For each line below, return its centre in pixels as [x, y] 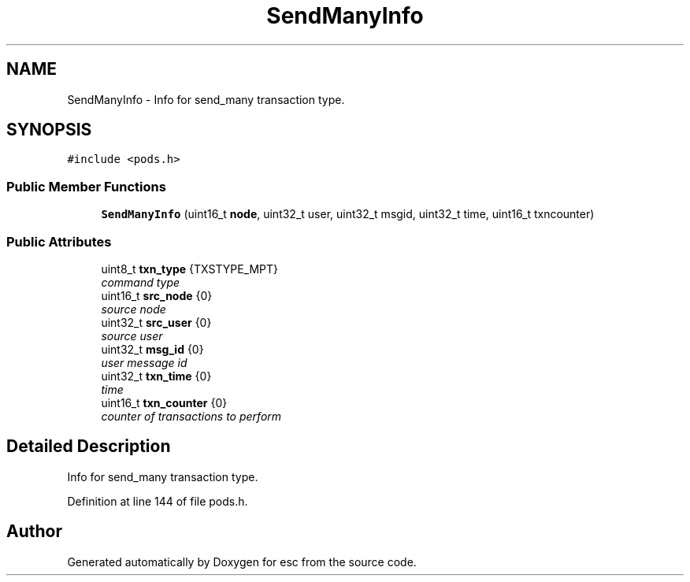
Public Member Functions [86, 186]
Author [34, 532]
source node [134, 309]
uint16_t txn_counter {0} [164, 402]
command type [141, 282]
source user [132, 335]
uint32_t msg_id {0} [152, 349]
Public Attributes [59, 241]
